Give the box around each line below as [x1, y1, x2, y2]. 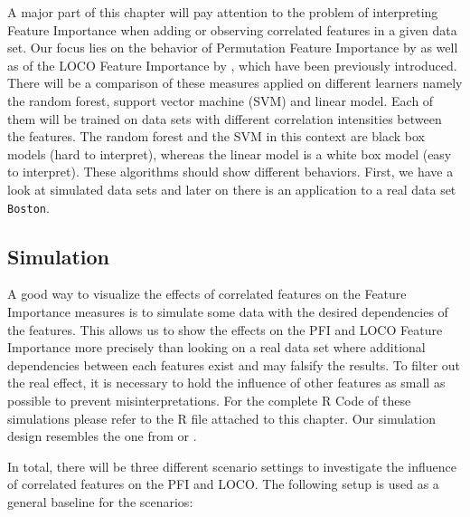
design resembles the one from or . [7, 426, 197, 445]
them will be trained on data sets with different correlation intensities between [7, 109, 442, 128]
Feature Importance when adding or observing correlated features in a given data [7, 20, 457, 39]
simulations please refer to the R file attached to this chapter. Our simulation [7, 408, 436, 427]
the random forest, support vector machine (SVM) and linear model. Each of [7, 91, 434, 110]
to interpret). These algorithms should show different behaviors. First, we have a [7, 162, 454, 181]
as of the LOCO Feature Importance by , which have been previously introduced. [7, 55, 457, 74]
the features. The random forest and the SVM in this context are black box [7, 127, 425, 146]
